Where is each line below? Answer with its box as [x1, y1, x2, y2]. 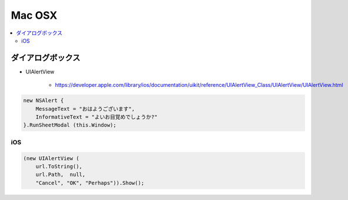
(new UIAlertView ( [23, 155, 79, 161]
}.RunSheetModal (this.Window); [23, 122, 117, 128]
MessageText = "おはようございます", [35, 106, 135, 112]
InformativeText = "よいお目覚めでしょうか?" [35, 114, 158, 120]
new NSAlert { [23, 97, 64, 104]
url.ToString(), [35, 163, 82, 170]
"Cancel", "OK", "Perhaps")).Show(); [35, 179, 145, 186]
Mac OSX [11, 9, 58, 22]
